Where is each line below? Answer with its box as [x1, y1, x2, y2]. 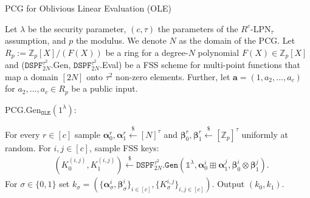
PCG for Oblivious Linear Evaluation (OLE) [5, 2, 171, 14]
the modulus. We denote [75, 34, 167, 47]
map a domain [5, 70, 58, 83]
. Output [212, 177, 245, 190]
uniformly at [241, 128, 288, 140]
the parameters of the [157, 22, 238, 35]
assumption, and [5, 34, 66, 47]
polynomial [198, 46, 239, 58]
